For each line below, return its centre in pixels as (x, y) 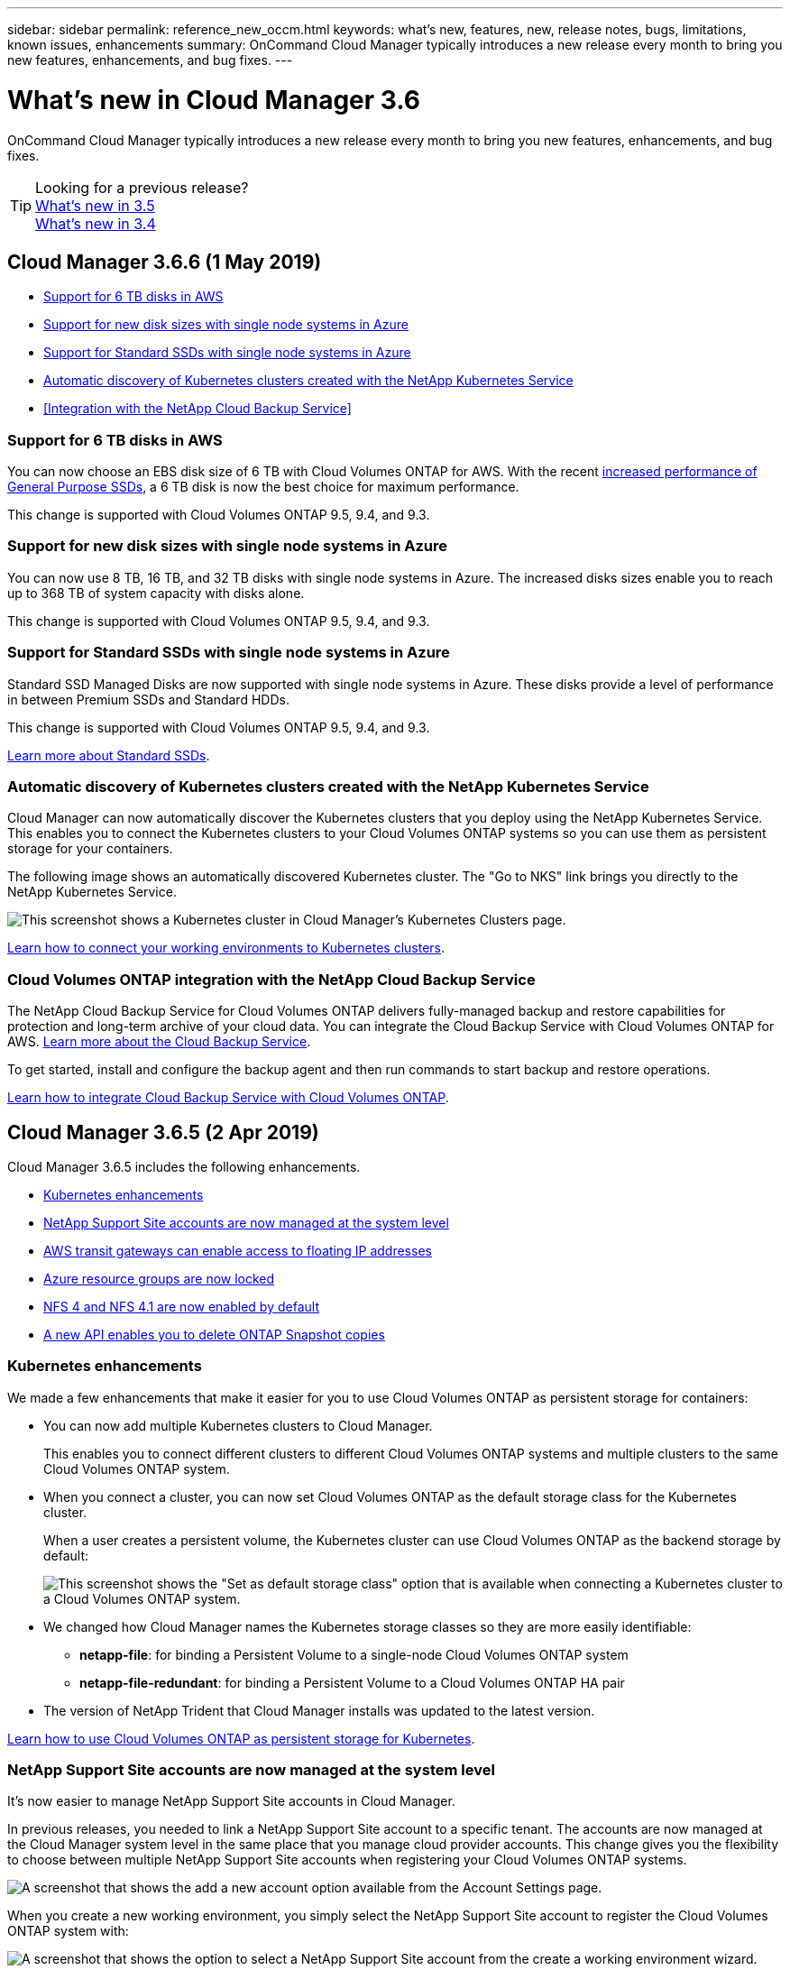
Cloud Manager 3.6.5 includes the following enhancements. (184, 1166)
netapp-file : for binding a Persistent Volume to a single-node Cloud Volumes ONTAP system (354, 1654)
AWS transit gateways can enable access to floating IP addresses (238, 1250)
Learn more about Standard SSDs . (109, 755)
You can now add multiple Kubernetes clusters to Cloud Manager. (238, 1425)
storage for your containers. (90, 849)
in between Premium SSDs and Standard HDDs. (148, 699)
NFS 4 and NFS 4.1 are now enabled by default (181, 1306)
